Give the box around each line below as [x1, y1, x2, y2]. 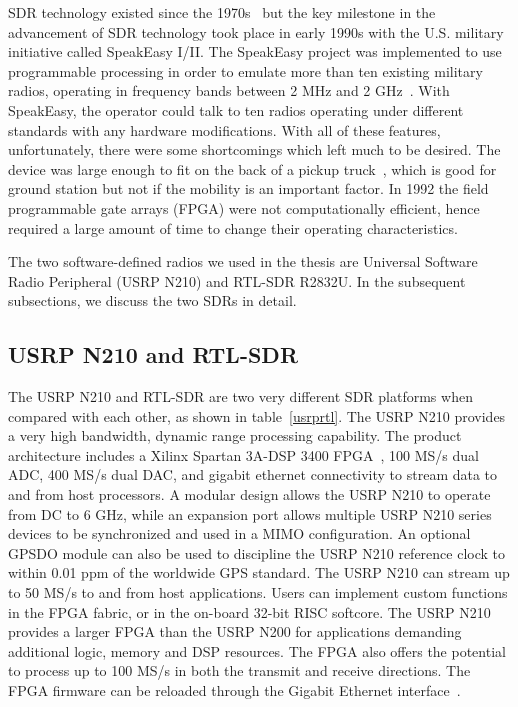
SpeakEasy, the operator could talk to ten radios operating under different [8, 99, 464, 120]
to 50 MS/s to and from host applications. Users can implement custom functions [8, 582, 508, 603]
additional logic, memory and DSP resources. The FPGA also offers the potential [8, 640, 506, 661]
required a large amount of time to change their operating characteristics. [8, 217, 458, 238]
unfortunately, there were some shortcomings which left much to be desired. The [8, 139, 501, 160]
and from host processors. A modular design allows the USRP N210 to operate [8, 484, 491, 505]
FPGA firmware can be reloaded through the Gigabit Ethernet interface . [8, 680, 461, 701]
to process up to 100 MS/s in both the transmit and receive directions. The [8, 660, 471, 681]
